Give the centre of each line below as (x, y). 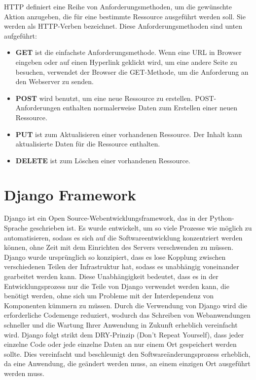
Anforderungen (38, 108)
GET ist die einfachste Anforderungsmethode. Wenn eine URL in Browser (128, 52)
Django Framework (70, 194)
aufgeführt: (20, 35)
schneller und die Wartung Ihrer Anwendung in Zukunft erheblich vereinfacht (121, 324)
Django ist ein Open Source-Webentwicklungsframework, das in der (106, 218)
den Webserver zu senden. (55, 81)
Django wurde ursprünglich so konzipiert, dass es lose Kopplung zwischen (115, 257)
